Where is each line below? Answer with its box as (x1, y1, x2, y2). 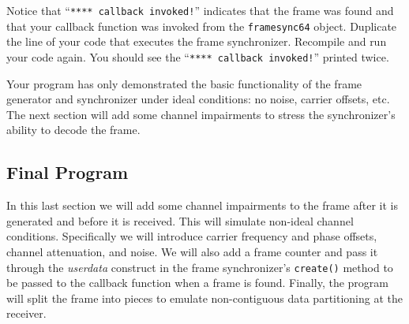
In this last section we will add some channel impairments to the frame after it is (6, 197, 398, 214)
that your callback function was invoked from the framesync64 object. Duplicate (6, 17, 397, 34)
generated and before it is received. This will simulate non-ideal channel (6, 212, 354, 229)
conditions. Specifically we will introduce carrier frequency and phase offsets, (6, 228, 377, 244)
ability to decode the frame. (6, 121, 141, 138)
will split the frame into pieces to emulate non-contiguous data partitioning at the (6, 289, 403, 306)
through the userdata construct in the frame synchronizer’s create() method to (6, 259, 393, 275)
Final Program (6, 160, 129, 184)
